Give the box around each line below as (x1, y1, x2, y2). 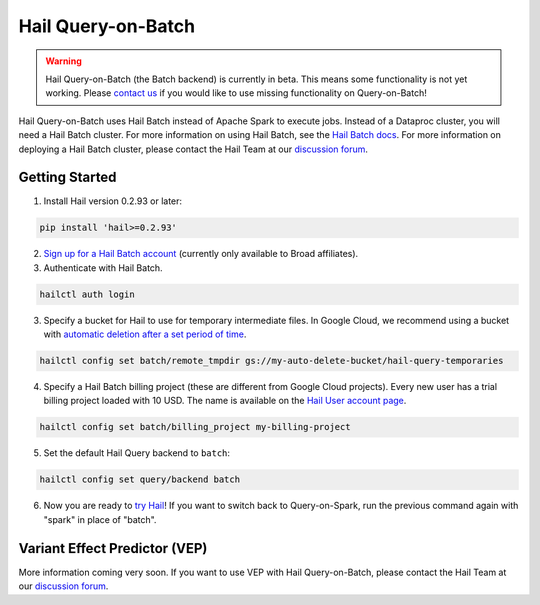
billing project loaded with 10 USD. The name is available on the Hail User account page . (43, 395, 407, 407)
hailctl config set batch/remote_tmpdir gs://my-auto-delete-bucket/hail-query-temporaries (39, 355, 504, 367)
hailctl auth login (39, 288, 135, 300)
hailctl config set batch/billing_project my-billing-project (39, 421, 351, 433)
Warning (45, 55, 82, 67)
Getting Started (18, 169, 117, 186)
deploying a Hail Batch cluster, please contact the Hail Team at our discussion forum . (18, 143, 369, 155)
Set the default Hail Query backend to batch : (43, 447, 230, 459)
